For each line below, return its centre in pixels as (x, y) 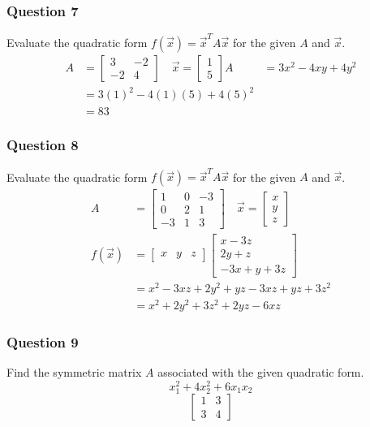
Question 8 (43, 145)
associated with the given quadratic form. (261, 372)
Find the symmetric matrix (74, 372)
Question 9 (43, 341)
